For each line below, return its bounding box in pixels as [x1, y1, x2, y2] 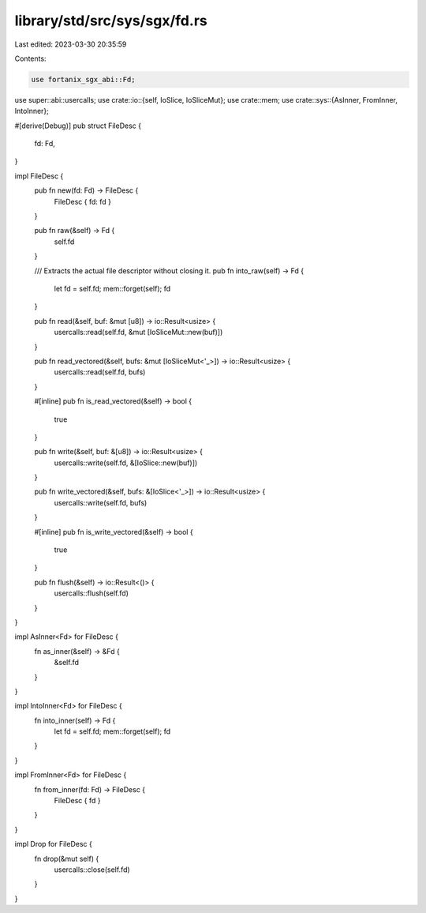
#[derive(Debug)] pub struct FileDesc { [14, 121, 142, 130]
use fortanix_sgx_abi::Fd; [31, 75, 136, 84]
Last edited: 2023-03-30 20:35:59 [14, 39, 127, 49]
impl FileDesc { [14, 171, 64, 181]
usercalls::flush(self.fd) [54, 588, 129, 598]
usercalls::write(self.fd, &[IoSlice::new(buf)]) [54, 458, 198, 468]
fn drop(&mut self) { [34, 854, 99, 863]
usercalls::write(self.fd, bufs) [54, 498, 148, 507]
